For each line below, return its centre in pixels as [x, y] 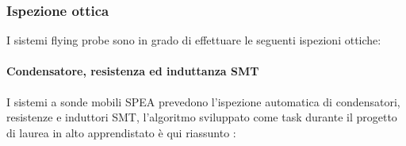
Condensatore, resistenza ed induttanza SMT [133, 71]
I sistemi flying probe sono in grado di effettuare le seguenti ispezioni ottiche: [194, 40]
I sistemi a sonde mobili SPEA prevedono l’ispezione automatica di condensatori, [203, 101]
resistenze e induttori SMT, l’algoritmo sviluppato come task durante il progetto [202, 117]
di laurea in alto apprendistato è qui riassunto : [121, 132]
